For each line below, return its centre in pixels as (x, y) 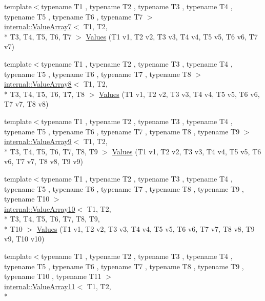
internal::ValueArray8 (38, 84)
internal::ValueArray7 (38, 26)
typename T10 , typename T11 (53, 276)
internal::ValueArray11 (40, 286)
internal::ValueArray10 (40, 208)
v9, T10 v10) (24, 239)
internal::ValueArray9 (38, 141)
